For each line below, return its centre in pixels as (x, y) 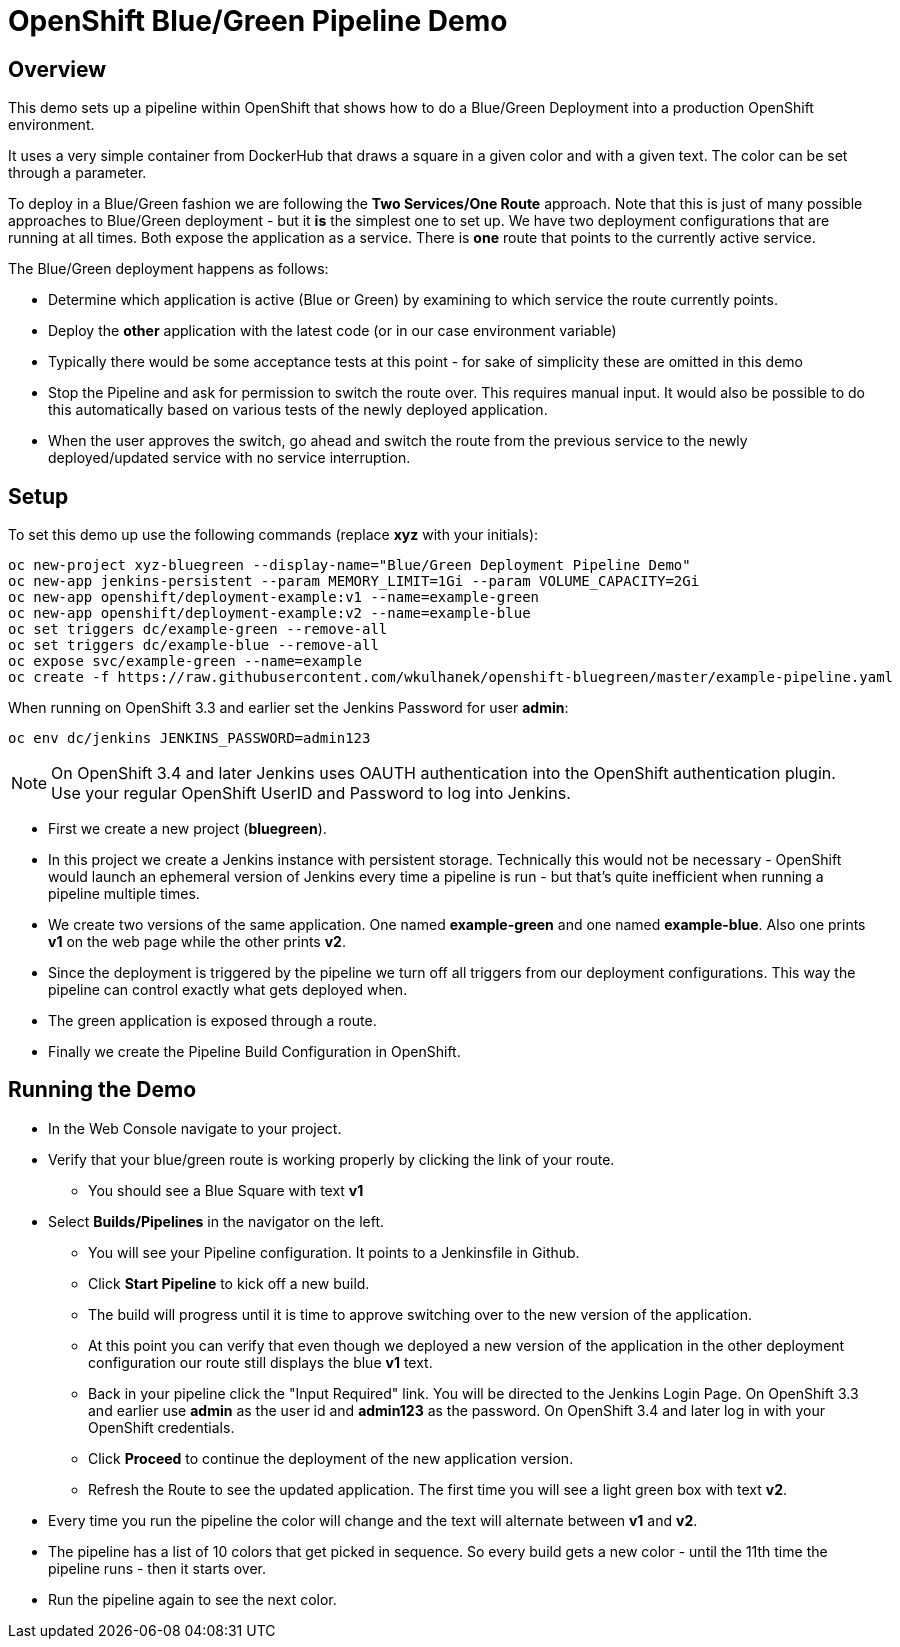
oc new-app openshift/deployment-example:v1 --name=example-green (274, 597)
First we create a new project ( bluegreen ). (187, 829)
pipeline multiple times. (124, 894)
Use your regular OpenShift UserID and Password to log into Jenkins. (311, 793)
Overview (57, 69)
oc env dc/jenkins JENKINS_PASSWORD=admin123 (189, 738)
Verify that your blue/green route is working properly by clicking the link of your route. (331, 1159)
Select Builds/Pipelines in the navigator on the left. (216, 1221)
